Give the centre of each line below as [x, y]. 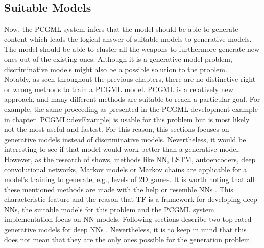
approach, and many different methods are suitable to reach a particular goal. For [132, 99]
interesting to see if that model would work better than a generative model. [122, 149]
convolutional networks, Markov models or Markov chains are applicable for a [126, 169]
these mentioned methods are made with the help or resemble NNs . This [119, 189]
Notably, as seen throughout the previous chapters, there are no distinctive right [130, 79]
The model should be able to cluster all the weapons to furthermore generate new [132, 49]
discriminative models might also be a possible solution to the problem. [116, 69]
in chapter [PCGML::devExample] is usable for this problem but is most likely [127, 119]
